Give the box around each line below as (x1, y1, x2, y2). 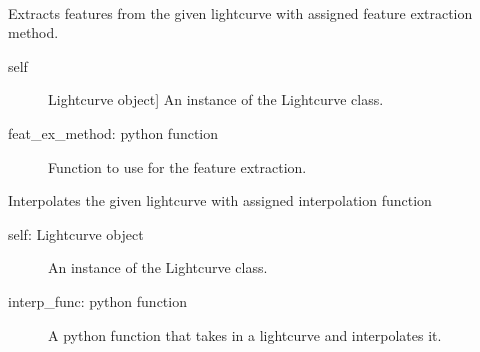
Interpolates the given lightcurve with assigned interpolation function (8, 190, 432, 211)
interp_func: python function (8, 290, 187, 311)
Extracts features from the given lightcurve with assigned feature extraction (8, 2, 473, 23)
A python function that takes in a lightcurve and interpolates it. (48, 324, 442, 345)
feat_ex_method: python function (8, 122, 219, 143)
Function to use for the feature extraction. (48, 156, 307, 177)
